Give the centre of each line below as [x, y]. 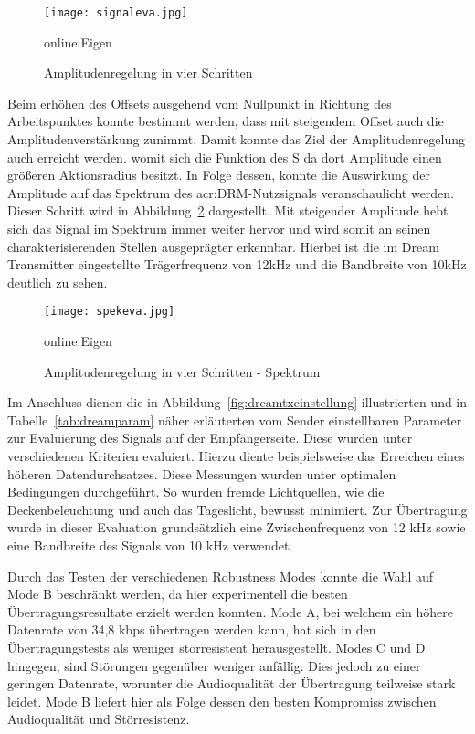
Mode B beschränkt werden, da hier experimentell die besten [178, 594]
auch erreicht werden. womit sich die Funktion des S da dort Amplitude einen [225, 157]
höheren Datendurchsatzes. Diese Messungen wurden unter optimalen [202, 473]
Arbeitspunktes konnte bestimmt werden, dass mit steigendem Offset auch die [226, 121]
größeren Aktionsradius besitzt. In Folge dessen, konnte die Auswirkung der [219, 175]
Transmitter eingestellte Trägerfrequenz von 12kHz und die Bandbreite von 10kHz [237, 264]
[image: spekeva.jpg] [110, 312]
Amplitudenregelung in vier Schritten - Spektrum [182, 371]
